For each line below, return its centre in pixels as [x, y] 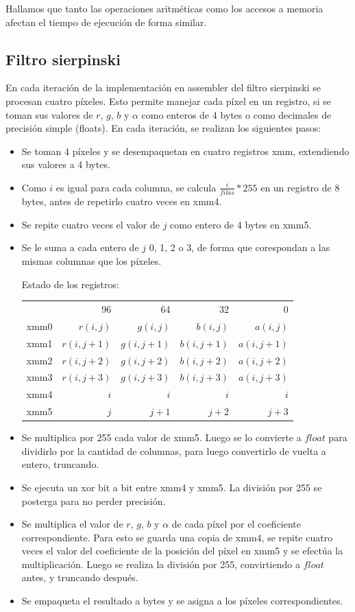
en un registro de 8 [300, 187]
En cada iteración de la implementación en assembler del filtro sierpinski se [163, 87]
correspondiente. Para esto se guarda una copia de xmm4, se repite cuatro [177, 537]
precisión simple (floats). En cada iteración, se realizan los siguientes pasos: [163, 128]
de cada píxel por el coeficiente [236, 524]
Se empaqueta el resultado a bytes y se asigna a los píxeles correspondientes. [182, 601]
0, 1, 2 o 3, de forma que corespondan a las [240, 247]
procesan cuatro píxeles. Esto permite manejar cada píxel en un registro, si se [168, 101]
